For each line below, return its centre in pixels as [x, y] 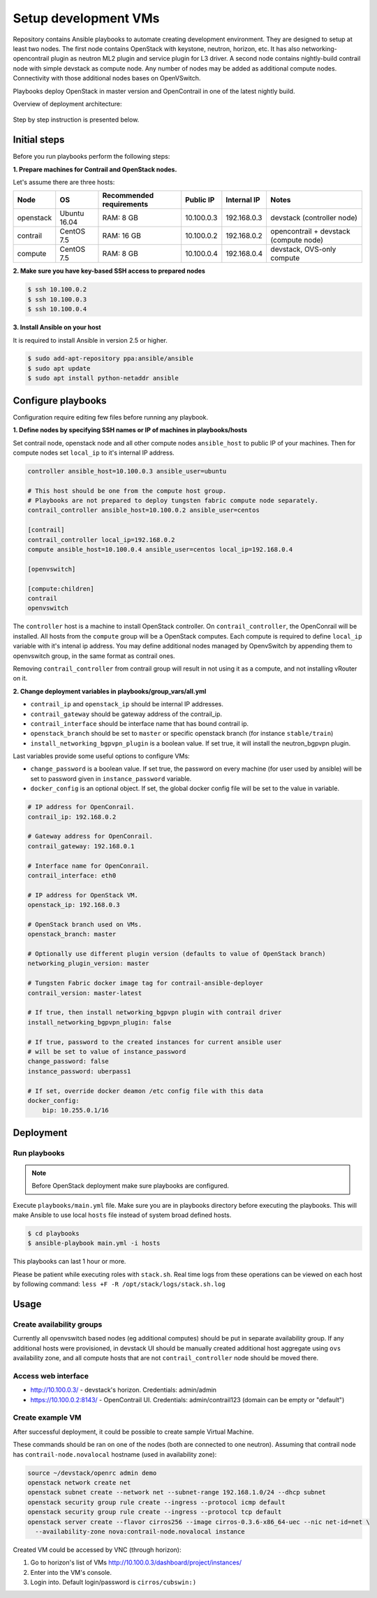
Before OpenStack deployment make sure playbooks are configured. [131, 1186]
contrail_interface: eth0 [72, 875]
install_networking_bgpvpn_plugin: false [99, 1022]
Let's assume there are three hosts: [64, 182]
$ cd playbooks [53, 1234]
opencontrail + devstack [310, 231]
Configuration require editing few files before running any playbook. [111, 417]
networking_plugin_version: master [88, 964]
